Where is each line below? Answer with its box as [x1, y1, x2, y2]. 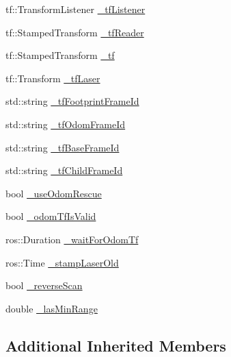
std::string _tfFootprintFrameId [5, 94, 139, 108]
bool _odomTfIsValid [5, 209, 96, 223]
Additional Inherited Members [5, 334, 226, 356]
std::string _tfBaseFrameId [5, 140, 120, 154]
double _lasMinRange [5, 301, 98, 315]
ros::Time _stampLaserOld [5, 255, 119, 269]
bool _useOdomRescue [5, 186, 102, 200]
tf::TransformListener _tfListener [5, 2, 146, 16]
